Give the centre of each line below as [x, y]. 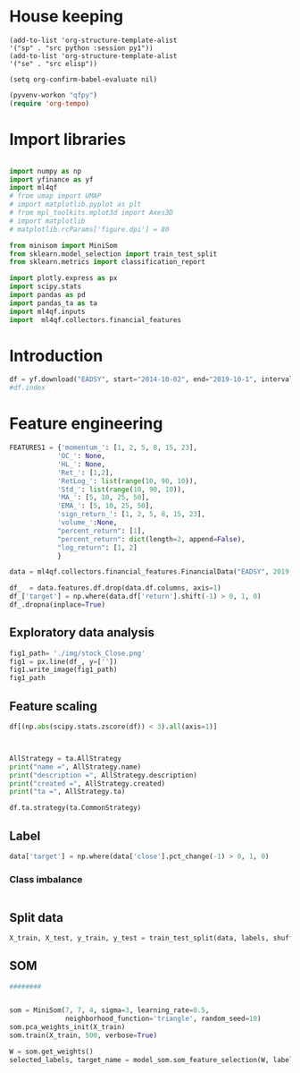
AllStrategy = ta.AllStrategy [66, 758]
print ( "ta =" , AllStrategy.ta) [67, 792]
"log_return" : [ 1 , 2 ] [97, 548]
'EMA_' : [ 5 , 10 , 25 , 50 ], [105, 506]
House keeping [66, 17]
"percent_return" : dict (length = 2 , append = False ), [151, 539]
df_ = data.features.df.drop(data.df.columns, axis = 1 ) [115, 588]
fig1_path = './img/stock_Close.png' [77, 653]
